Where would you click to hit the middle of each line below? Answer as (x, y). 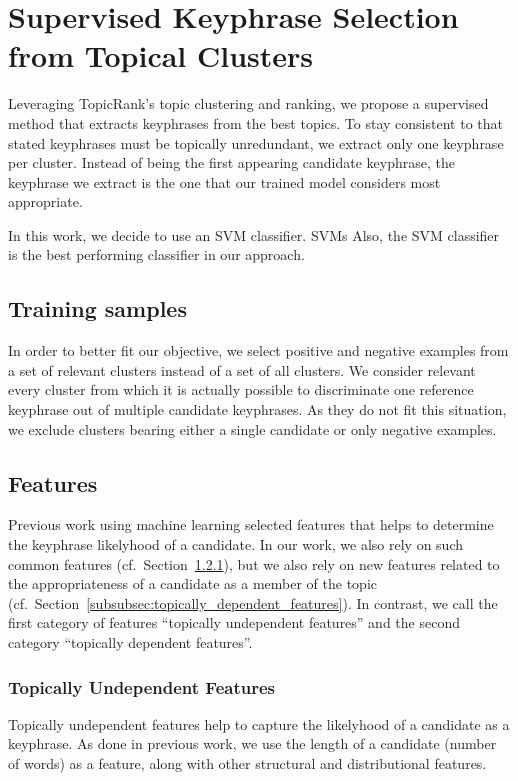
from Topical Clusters (161, 55)
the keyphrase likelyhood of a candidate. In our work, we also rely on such (235, 544)
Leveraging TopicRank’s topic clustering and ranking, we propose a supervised (248, 103)
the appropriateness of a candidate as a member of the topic (192, 583)
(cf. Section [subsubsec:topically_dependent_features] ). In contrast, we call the (253, 602)
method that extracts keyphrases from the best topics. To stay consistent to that (255, 122)
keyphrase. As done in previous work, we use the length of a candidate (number (252, 743)
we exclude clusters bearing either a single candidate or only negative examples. (252, 428)
